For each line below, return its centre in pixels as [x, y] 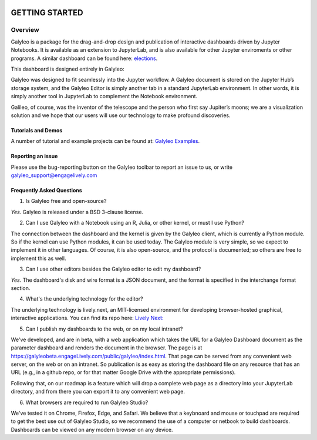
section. [21, 288]
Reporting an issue [34, 156]
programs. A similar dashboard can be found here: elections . [84, 58]
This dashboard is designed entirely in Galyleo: [68, 69]
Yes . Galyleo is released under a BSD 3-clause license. [77, 212]
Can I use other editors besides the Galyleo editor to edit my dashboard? [113, 269]
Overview [25, 30]
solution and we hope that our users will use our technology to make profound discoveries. [121, 115]
